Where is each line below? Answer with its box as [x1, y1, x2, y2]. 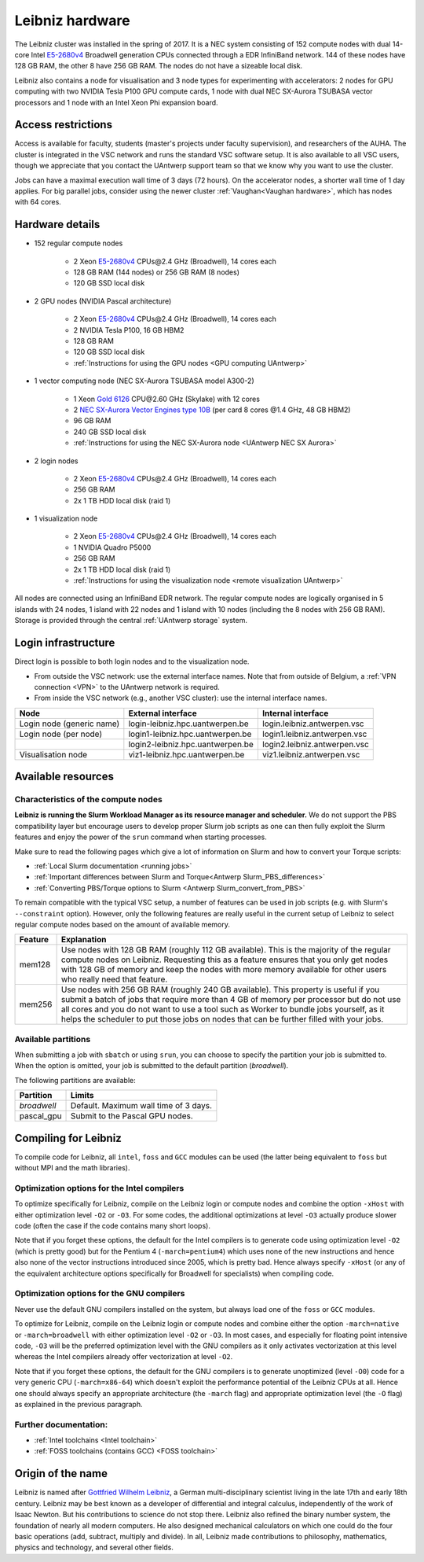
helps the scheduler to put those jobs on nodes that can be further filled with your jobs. [60, 1014, 384, 1025]
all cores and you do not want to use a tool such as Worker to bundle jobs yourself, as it [60, 1004, 385, 1015]
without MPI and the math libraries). [14, 1163, 130, 1173]
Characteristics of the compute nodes [14, 794, 163, 805]
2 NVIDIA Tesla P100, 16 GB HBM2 [73, 325, 185, 334]
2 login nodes [34, 456, 79, 466]
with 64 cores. [14, 197, 62, 207]
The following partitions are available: [14, 1075, 137, 1085]
